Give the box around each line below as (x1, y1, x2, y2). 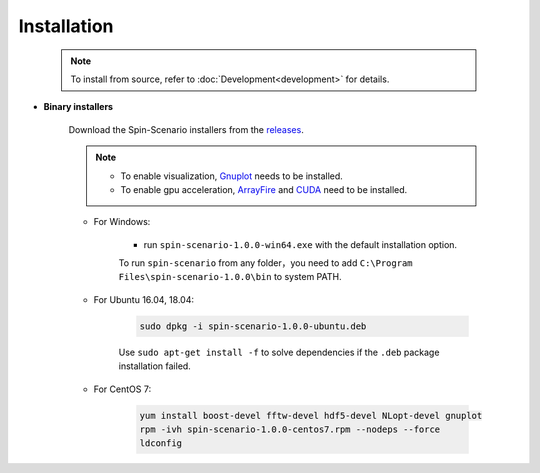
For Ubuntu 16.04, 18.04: (93, 293, 195, 305)
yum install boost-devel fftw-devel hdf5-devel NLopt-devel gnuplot (139, 410, 483, 421)
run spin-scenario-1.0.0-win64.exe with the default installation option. (143, 238, 458, 250)
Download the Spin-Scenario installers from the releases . (68, 123, 304, 135)
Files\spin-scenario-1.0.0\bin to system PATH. (118, 271, 342, 283)
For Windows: (93, 216, 151, 228)
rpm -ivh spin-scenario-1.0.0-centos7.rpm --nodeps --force (139, 423, 441, 435)
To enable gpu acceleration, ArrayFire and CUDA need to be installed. (120, 183, 408, 195)
